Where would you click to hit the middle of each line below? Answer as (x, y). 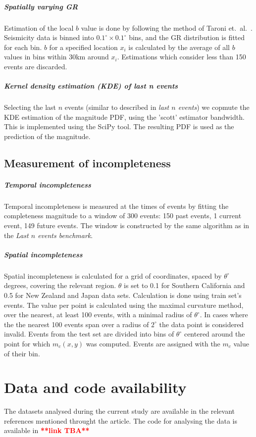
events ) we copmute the (214, 107)
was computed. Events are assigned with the (153, 343)
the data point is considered (202, 324)
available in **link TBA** (47, 430)
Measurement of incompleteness (87, 163)
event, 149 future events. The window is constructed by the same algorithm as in (127, 225)
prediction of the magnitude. (47, 136)
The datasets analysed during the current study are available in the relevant (120, 411)
